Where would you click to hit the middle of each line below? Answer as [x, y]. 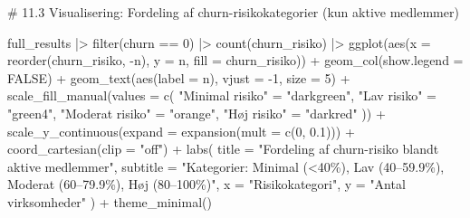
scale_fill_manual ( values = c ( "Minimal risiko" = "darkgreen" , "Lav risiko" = [222, 95]
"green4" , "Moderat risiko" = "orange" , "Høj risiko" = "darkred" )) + [197, 113]
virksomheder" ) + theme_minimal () [110, 201]
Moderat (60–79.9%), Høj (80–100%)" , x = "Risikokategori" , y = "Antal [206, 184]
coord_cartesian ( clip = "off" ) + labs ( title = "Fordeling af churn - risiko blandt [223, 149]
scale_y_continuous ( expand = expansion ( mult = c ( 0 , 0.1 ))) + [181, 131]
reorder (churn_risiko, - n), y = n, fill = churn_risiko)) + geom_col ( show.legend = [235, 60]
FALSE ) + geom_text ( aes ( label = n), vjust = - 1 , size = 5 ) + [179, 77]
